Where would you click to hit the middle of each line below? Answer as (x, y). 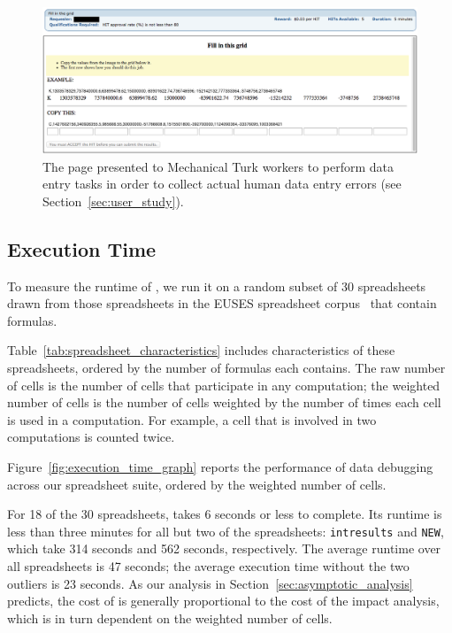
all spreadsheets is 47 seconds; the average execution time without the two (208, 565)
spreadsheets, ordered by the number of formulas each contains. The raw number (226, 367)
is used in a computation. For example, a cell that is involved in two (192, 419)
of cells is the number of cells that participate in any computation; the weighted (224, 385)
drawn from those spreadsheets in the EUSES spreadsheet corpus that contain (222, 303)
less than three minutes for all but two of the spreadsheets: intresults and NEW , (226, 531)
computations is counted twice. (91, 437)
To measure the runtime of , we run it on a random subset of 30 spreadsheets (217, 286)
